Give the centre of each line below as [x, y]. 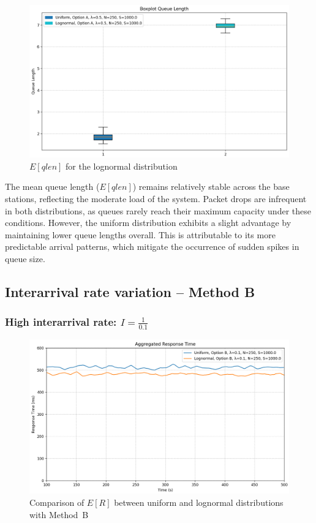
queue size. [25, 259]
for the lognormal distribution [122, 166]
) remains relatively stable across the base [211, 186]
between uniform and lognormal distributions [199, 502]
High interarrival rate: [61, 322]
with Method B [59, 514]
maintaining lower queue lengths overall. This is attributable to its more [140, 234]
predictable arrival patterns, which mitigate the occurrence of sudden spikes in [152, 246]
